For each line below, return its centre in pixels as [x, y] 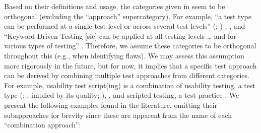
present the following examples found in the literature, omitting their [111, 105]
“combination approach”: [43, 125]
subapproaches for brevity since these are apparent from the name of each [118, 115]
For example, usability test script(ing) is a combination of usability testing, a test [130, 85]
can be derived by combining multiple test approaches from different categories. [127, 75]
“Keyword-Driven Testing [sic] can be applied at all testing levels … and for [120, 36]
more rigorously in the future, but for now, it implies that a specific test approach [130, 65]
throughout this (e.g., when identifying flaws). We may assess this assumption [124, 55]
